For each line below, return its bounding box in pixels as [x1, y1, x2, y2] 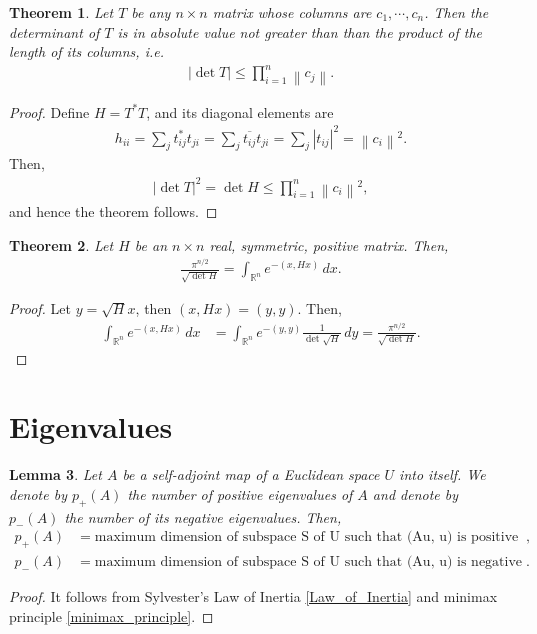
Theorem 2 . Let [9, 234, 114, 255]
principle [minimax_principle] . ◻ [9, 605, 214, 626]
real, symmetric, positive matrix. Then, [209, 234, 449, 255]
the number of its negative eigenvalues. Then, [64, 506, 342, 527]
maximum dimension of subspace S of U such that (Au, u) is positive [94, 530, 519, 545]
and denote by [372, 483, 459, 504]
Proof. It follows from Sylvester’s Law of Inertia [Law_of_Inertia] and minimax [9, 586, 498, 607]
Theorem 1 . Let [9, 2, 114, 22]
